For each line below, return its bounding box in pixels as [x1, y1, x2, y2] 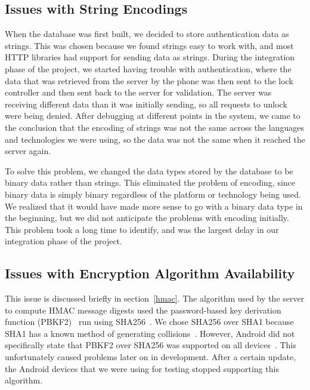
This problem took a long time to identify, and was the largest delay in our [5, 223, 279, 235]
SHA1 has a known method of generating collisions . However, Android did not [5, 327, 295, 339]
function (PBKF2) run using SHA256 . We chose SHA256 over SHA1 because [5, 315, 294, 328]
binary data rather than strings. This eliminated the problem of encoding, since [5, 176, 296, 189]
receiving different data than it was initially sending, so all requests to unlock [5, 97, 287, 110]
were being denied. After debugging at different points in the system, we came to [5, 109, 300, 122]
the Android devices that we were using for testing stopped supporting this [5, 362, 279, 374]
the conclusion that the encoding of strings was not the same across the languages [5, 121, 304, 133]
